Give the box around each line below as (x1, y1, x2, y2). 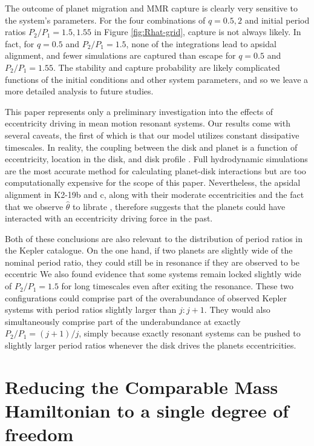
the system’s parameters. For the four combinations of (5, 13, 206, 26)
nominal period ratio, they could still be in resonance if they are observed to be (5, 255, 299, 268)
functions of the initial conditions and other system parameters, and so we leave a (5, 73, 309, 85)
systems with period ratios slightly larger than (5, 303, 177, 316)
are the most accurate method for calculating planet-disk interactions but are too (5, 164, 306, 177)
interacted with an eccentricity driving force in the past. (5, 212, 213, 225)
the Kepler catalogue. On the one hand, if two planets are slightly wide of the (5, 244, 293, 257)
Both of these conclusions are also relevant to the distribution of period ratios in (5, 232, 303, 244)
